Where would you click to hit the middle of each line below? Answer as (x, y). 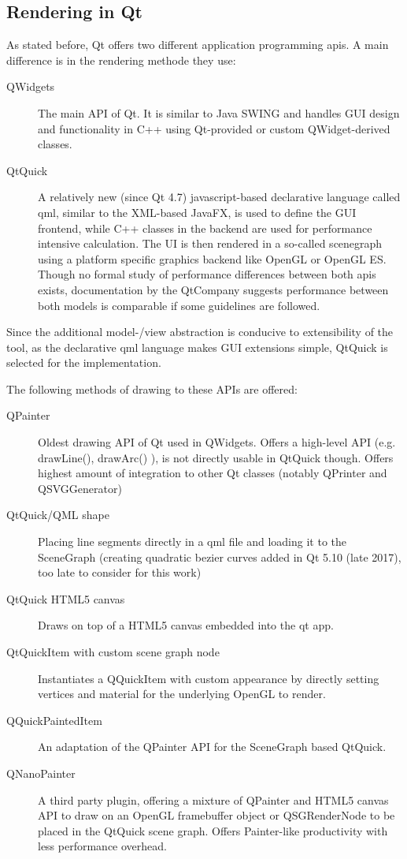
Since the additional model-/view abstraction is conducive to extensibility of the (200, 332)
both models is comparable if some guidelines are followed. (179, 305)
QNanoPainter (41, 773)
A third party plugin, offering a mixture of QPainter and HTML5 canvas (213, 799)
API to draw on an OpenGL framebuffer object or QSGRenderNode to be (216, 815)
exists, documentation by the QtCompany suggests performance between (213, 289)
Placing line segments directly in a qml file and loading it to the (192, 542)
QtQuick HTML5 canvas (66, 598)
